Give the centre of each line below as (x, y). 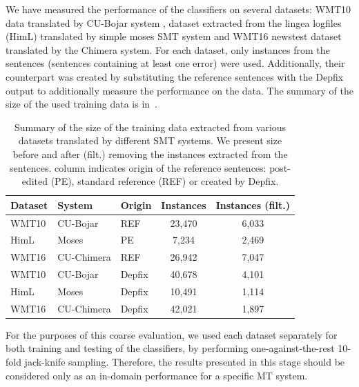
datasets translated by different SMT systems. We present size (150, 140)
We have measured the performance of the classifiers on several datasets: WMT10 (178, 9)
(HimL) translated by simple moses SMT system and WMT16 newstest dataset (174, 36)
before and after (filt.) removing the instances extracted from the (150, 153)
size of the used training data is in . (81, 104)
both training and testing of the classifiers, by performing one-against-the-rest (170, 348)
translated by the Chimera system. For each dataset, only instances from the (168, 49)
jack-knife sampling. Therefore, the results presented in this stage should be (185, 362)
